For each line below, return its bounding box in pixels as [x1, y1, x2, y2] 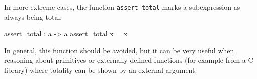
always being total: [4, 11, 62, 22]
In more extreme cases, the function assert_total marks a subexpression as [4, 2, 240, 12]
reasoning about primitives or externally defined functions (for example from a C [4, 55, 253, 65]
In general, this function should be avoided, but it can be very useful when [4, 45, 234, 55]
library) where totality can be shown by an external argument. [4, 65, 197, 75]
